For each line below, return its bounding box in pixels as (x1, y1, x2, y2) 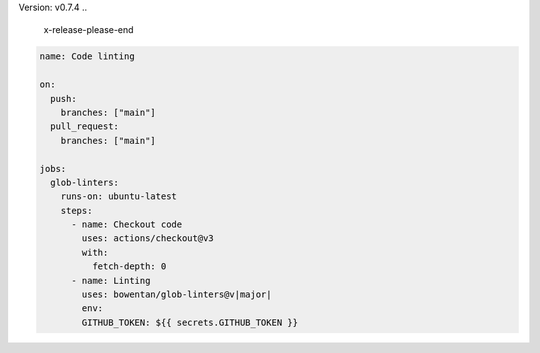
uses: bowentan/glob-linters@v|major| (81, 289, 272, 300)
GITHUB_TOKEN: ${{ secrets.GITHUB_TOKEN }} (81, 316, 299, 328)
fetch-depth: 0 (91, 261, 167, 272)
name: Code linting (39, 51, 135, 62)
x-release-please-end (43, 24, 134, 36)
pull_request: (50, 121, 120, 132)
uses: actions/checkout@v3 (81, 233, 214, 244)
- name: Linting (71, 275, 151, 286)
